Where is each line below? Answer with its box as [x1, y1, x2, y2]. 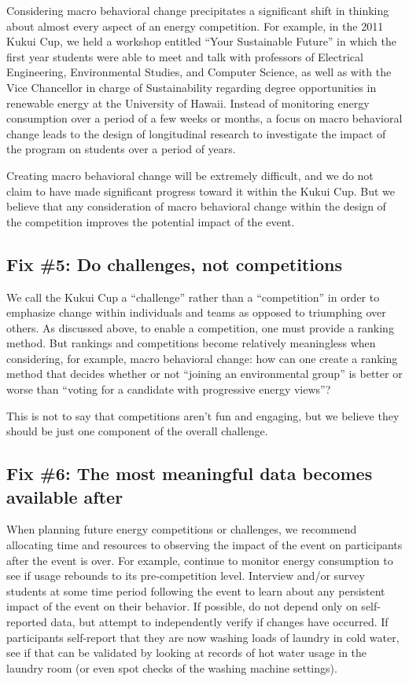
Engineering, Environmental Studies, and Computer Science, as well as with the [6, 64, 392, 80]
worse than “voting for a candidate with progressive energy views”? [6, 381, 331, 398]
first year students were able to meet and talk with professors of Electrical [6, 48, 363, 64]
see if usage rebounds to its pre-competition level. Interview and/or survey [6, 567, 365, 584]
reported [6, 614, 47, 630]
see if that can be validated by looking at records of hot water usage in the [6, 644, 367, 661]
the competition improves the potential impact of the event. [6, 213, 295, 229]
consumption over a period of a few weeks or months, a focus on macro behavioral [6, 110, 403, 126]
